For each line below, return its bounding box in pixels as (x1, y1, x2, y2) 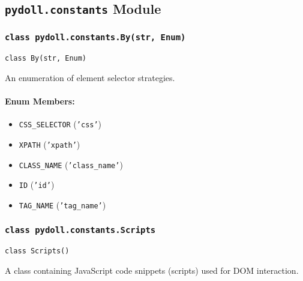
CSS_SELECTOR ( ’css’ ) (19, 118, 102, 130)
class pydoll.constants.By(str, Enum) (5, 32, 186, 43)
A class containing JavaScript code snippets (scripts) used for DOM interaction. (5, 264, 299, 276)
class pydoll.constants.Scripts (5, 225, 156, 235)
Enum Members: (5, 94, 75, 107)
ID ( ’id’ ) (19, 178, 55, 191)
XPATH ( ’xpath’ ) (19, 137, 80, 150)
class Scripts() (5, 247, 70, 256)
